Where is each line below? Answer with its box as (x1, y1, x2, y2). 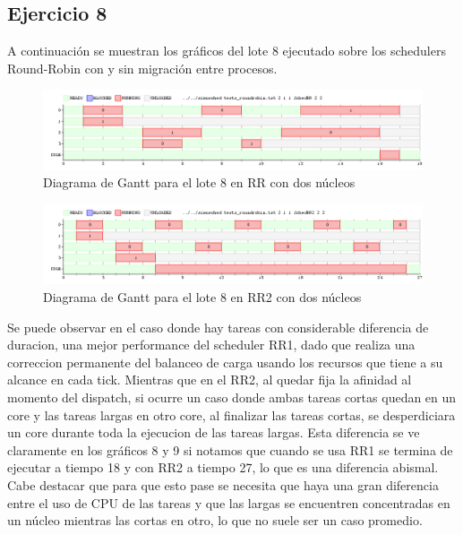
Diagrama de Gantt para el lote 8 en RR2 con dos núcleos (43, 288, 362, 306)
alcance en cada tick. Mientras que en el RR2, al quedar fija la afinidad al (7, 370, 412, 389)
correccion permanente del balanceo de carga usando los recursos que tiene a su (7, 352, 443, 371)
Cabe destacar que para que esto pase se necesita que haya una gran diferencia (7, 475, 439, 494)
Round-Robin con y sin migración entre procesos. (7, 58, 278, 77)
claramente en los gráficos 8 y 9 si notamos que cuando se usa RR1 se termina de (7, 440, 453, 459)
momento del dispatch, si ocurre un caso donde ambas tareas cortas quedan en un (7, 388, 457, 407)
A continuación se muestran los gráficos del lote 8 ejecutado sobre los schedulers (7, 41, 446, 60)
